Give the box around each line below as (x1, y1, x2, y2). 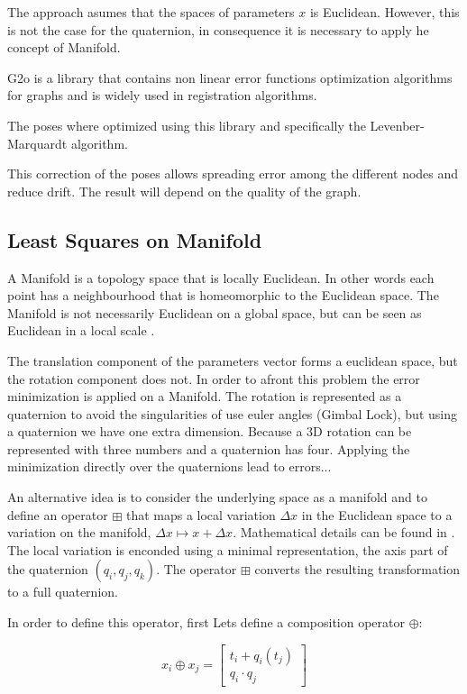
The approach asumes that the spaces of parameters (7, 3, 295, 21)
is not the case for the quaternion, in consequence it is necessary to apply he (7, 20, 429, 39)
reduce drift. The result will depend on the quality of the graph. (7, 181, 362, 200)
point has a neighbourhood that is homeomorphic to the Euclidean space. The (7, 286, 439, 305)
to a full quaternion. (7, 582, 118, 601)
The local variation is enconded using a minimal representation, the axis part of (7, 540, 448, 559)
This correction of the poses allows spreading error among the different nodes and (7, 164, 459, 183)
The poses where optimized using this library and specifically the (7, 115, 366, 134)
